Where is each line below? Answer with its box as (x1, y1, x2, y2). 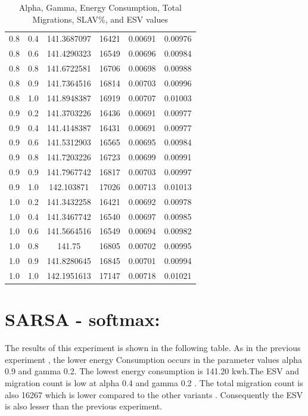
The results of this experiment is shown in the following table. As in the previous (5, 342, 301, 354)
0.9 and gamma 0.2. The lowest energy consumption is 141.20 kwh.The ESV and (5, 365, 299, 377)
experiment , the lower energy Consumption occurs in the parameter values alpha (5, 353, 302, 365)
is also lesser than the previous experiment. (5, 400, 163, 412)
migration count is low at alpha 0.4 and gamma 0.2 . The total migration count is (5, 376, 303, 389)
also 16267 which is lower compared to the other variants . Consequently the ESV (5, 388, 303, 401)
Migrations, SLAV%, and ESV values (32, 13, 168, 25)
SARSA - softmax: (5, 307, 160, 331)
